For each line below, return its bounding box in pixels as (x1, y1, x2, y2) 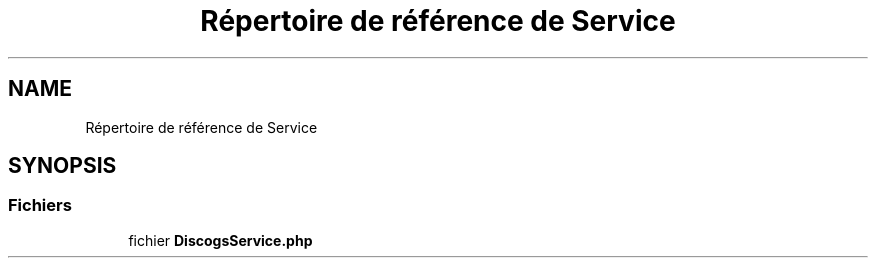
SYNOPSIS (8, 153, 117, 179)
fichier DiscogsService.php (128, 231, 313, 249)
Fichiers (8, 195, 72, 216)
